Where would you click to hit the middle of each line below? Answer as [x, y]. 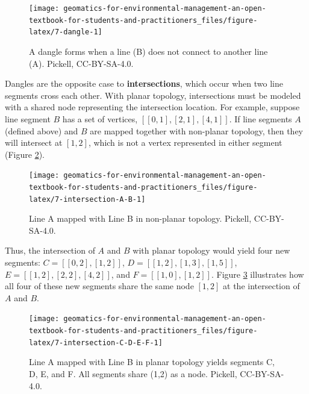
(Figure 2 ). [25, 154]
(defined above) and [42, 130]
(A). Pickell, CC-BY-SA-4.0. [81, 63]
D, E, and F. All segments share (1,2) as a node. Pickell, [133, 374]
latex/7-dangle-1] [66, 32]
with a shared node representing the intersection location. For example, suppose [152, 107]
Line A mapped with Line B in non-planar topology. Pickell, [140, 218]
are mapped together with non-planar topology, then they [196, 130]
